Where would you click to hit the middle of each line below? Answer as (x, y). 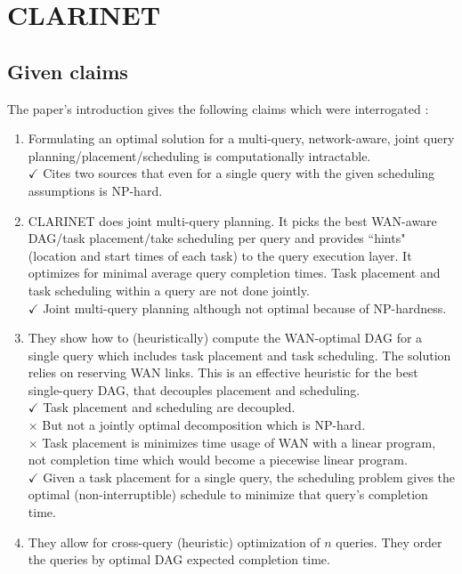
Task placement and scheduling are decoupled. (169, 407)
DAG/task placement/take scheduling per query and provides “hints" (217, 238)
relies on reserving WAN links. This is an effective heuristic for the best (223, 372)
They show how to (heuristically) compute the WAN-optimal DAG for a (225, 338)
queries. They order (389, 542)
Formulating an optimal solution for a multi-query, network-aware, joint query (241, 138)
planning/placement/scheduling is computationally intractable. (199, 155)
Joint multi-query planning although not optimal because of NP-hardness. (245, 307)
